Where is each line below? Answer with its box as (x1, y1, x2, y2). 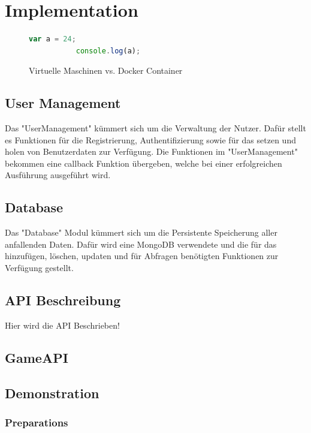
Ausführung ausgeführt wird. (5, 169, 111, 181)
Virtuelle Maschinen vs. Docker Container (29, 64, 183, 77)
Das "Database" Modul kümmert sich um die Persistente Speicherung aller (5, 226, 277, 239)
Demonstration (5, 383, 99, 402)
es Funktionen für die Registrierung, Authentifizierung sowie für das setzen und (5, 133, 296, 146)
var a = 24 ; (29, 35, 76, 44)
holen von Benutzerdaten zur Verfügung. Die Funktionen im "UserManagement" (5, 145, 298, 158)
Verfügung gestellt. (5, 261, 74, 274)
